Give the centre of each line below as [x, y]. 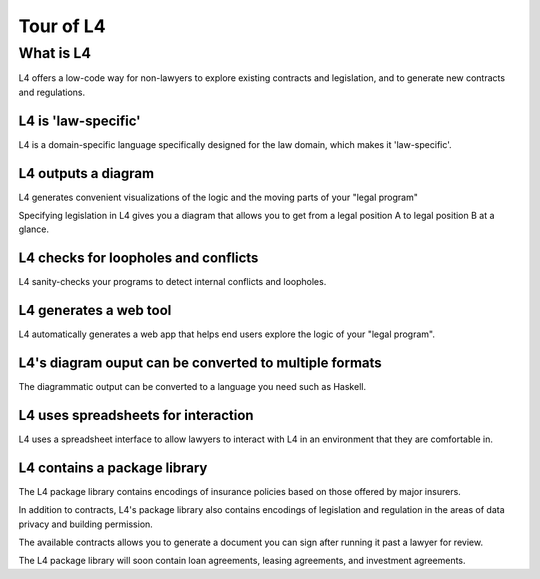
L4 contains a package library [113, 467]
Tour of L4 [62, 26]
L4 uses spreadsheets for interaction [136, 415]
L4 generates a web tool [95, 310]
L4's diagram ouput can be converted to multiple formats [200, 363]
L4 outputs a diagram [86, 173]
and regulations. [52, 92]
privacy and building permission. [86, 524]
